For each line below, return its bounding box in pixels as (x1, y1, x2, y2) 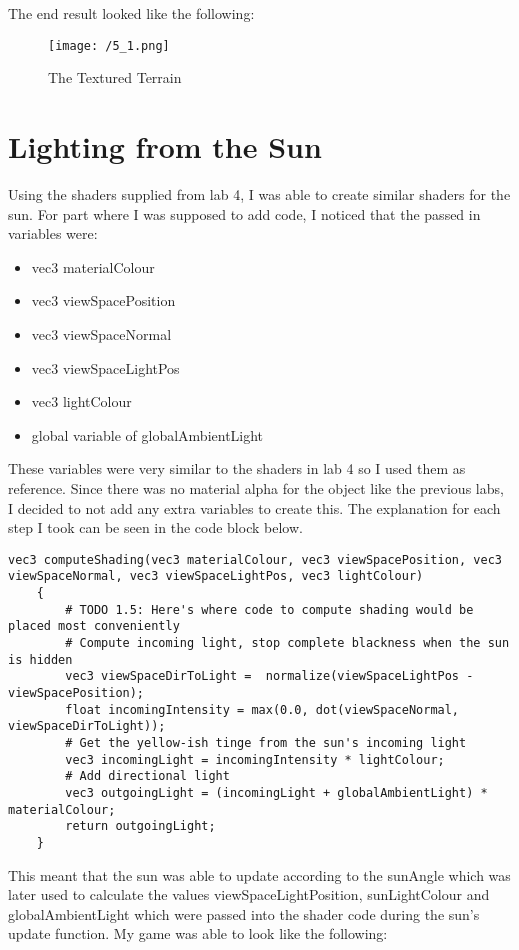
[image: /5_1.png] (48, 38, 170, 53)
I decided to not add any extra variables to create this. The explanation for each (8, 497, 501, 518)
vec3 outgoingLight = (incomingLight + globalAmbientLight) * (65, 785, 488, 800)
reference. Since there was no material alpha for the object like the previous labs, (8, 477, 504, 498)
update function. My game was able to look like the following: (8, 923, 388, 944)
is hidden (8, 652, 73, 667)
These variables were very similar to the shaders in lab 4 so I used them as (8, 458, 466, 479)
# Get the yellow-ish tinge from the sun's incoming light (65, 735, 467, 750)
